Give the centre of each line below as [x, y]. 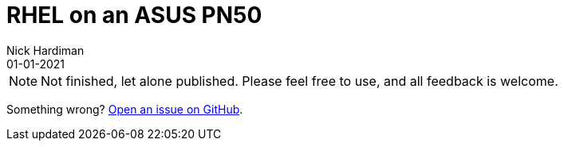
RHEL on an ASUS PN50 [134, 15]
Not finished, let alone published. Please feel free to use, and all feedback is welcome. [300, 81]
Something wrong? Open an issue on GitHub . [125, 109]
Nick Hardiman [45, 50]
